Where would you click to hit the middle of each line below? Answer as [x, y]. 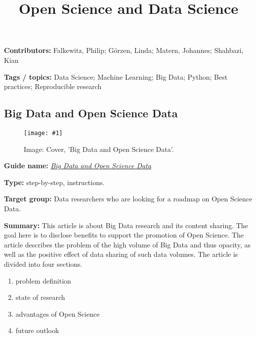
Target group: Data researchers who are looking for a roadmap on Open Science [128, 199]
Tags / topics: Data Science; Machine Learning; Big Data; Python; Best [116, 76]
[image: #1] [43, 133]
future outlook [37, 330]
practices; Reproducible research [53, 86]
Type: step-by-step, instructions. [54, 182]
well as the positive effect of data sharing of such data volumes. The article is [121, 254]
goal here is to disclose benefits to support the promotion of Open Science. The [124, 235]
